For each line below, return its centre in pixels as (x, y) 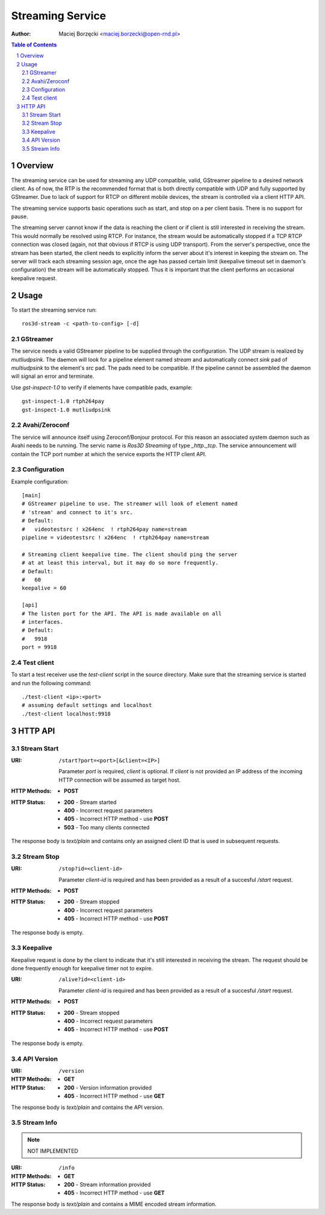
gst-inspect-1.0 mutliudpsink (67, 410)
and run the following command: (51, 683)
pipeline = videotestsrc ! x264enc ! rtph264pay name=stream (116, 538)
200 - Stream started (90, 802)
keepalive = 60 (44, 588)
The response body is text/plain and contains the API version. (88, 1107)
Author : (21, 34)
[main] (32, 495)
